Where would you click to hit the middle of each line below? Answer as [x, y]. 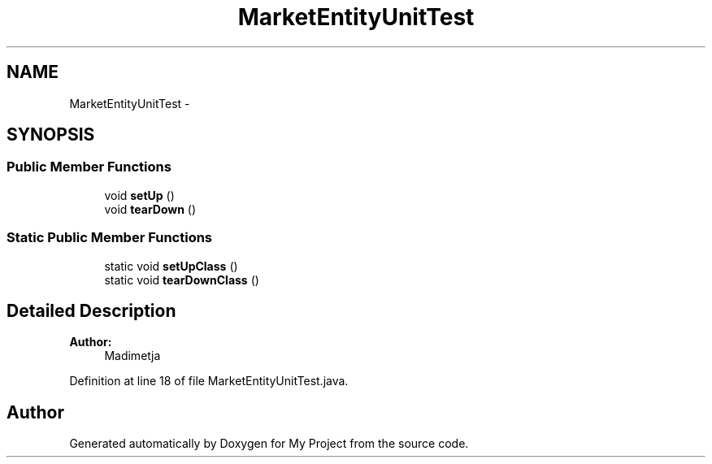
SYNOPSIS [51, 135]
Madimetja [132, 356]
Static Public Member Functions [110, 238]
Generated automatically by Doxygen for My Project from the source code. [269, 444]
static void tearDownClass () [182, 280]
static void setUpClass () [171, 266]
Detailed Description [91, 310]
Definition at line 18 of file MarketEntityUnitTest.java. [209, 381]
